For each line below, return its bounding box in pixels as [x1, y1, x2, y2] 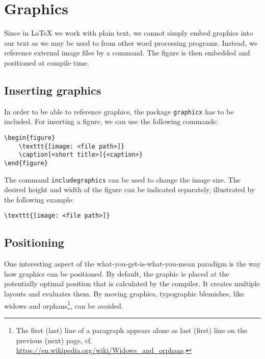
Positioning [4, 234, 64, 250]
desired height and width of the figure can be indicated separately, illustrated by [4, 184, 255, 195]
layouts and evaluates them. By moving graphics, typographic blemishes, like [4, 288, 244, 299]
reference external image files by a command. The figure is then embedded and [4, 47, 250, 58]
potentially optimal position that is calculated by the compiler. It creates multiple [4, 278, 260, 289]
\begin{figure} [4, 134, 56, 141]
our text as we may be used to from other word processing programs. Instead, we [4, 37, 257, 48]
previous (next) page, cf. [16, 335, 92, 345]
